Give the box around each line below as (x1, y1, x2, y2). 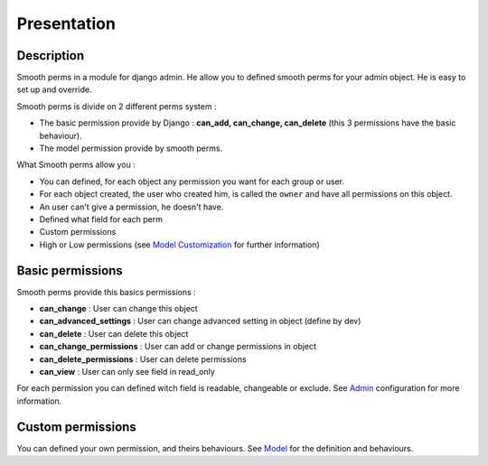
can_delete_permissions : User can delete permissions (39, 353, 248, 365)
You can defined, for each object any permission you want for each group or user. (39, 176, 345, 187)
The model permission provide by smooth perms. (39, 143, 223, 153)
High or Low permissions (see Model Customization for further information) (39, 239, 320, 250)
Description (16, 48, 85, 63)
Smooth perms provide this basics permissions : (16, 286, 196, 297)
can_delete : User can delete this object (39, 328, 189, 339)
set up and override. (16, 84, 92, 95)
